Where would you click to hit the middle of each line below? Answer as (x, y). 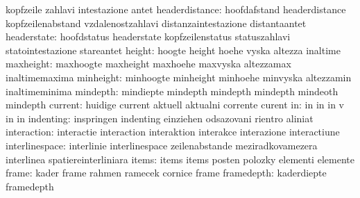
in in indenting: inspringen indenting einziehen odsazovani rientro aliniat (160, 118)
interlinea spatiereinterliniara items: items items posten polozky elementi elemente (180, 159)
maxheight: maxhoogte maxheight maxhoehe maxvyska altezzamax (148, 64)
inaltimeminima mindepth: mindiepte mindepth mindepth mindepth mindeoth (172, 91)
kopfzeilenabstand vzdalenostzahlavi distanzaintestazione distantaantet (156, 23)
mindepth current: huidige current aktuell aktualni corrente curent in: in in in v (175, 105)
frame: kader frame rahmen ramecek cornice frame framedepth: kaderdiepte (166, 173)
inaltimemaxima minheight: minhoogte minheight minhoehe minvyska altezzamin (179, 77)
